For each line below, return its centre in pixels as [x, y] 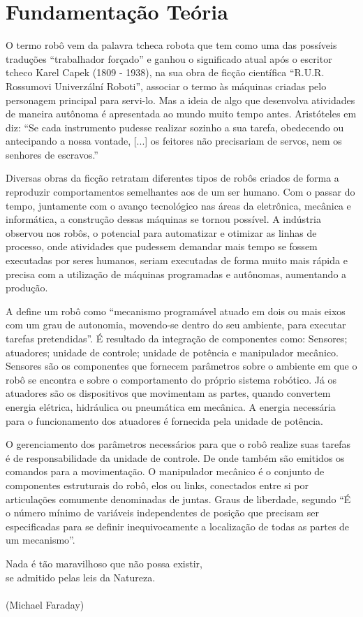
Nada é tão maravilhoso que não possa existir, [104, 563]
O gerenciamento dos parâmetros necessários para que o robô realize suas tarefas [178, 444]
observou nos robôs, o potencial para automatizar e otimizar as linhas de [161, 232]
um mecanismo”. [40, 540]
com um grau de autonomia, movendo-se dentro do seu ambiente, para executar [176, 325]
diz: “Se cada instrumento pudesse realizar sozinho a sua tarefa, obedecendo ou [175, 127]
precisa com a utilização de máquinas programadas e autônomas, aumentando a [176, 274]
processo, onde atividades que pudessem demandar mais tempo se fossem [162, 246]
